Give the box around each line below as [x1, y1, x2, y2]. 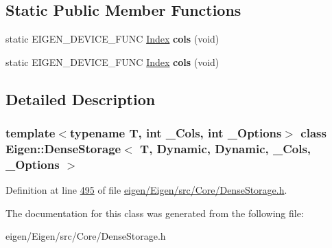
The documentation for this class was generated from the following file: [5, 205, 304, 220]
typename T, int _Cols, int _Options [69, 124, 282, 142]
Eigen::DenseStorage [5, 140, 121, 157]
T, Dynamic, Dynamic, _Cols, [140, 140, 311, 157]
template [5, 124, 56, 142]
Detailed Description [5, 88, 156, 109]
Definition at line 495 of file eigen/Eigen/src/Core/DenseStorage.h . [5, 183, 287, 197]
